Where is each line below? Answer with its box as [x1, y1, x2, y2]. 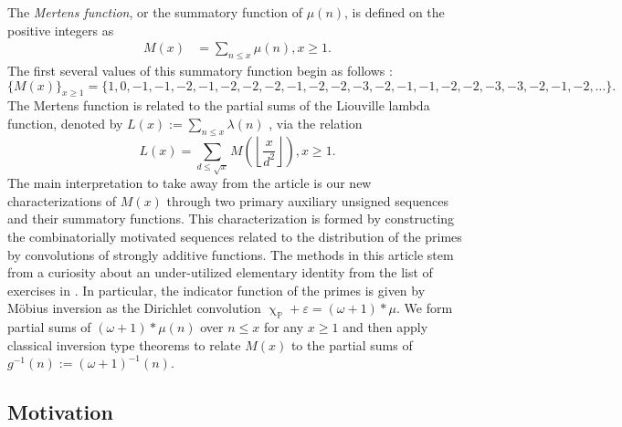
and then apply [343, 318, 428, 337]
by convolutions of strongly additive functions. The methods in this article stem [7, 245, 454, 264]
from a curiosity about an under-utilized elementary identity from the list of [7, 263, 433, 282]
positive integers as [7, 20, 114, 39]
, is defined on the [344, 3, 445, 21]
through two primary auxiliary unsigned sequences [166, 191, 448, 210]
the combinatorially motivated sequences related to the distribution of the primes [7, 227, 462, 246]
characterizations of [7, 191, 117, 210]
